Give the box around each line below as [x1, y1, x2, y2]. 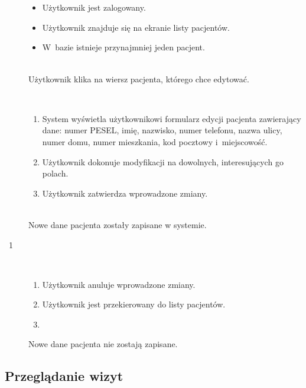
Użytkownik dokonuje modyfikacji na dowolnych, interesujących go [42, 155, 284, 168]
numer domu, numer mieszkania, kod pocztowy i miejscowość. [42, 135, 268, 147]
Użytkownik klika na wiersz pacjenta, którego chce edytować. [28, 72, 249, 85]
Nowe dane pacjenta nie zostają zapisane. [28, 338, 178, 350]
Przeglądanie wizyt [5, 367, 123, 385]
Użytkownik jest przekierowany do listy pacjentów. [42, 298, 226, 310]
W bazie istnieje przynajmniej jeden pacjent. [42, 41, 205, 53]
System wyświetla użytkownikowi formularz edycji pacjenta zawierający [42, 112, 301, 124]
